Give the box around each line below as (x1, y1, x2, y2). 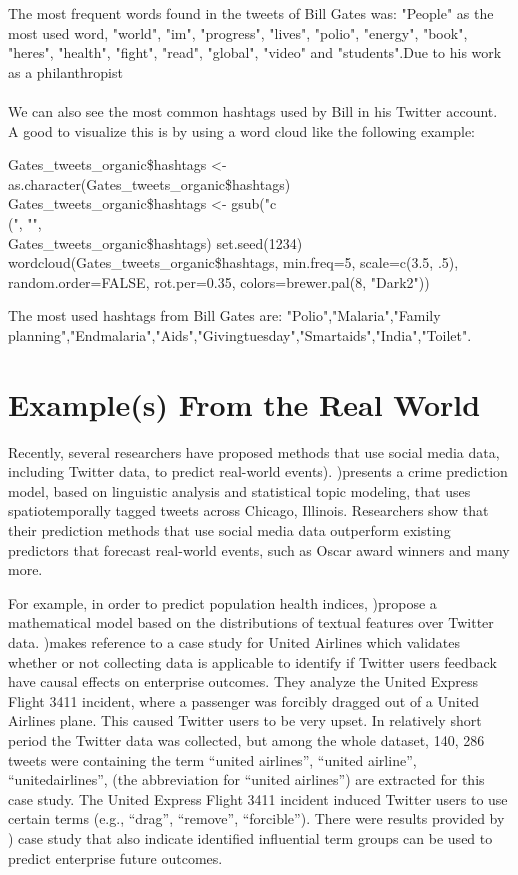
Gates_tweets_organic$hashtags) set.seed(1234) (8, 232, 303, 253)
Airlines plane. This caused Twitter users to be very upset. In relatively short (8, 710, 482, 731)
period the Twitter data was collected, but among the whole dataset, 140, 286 (8, 729, 485, 750)
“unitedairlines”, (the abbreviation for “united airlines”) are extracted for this (8, 769, 485, 790)
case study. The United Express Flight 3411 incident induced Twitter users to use (8, 788, 508, 809)
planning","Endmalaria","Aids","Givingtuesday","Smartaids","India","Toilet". (8, 324, 472, 345)
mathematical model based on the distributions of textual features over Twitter (8, 612, 494, 633)
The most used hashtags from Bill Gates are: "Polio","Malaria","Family (8, 305, 441, 326)
